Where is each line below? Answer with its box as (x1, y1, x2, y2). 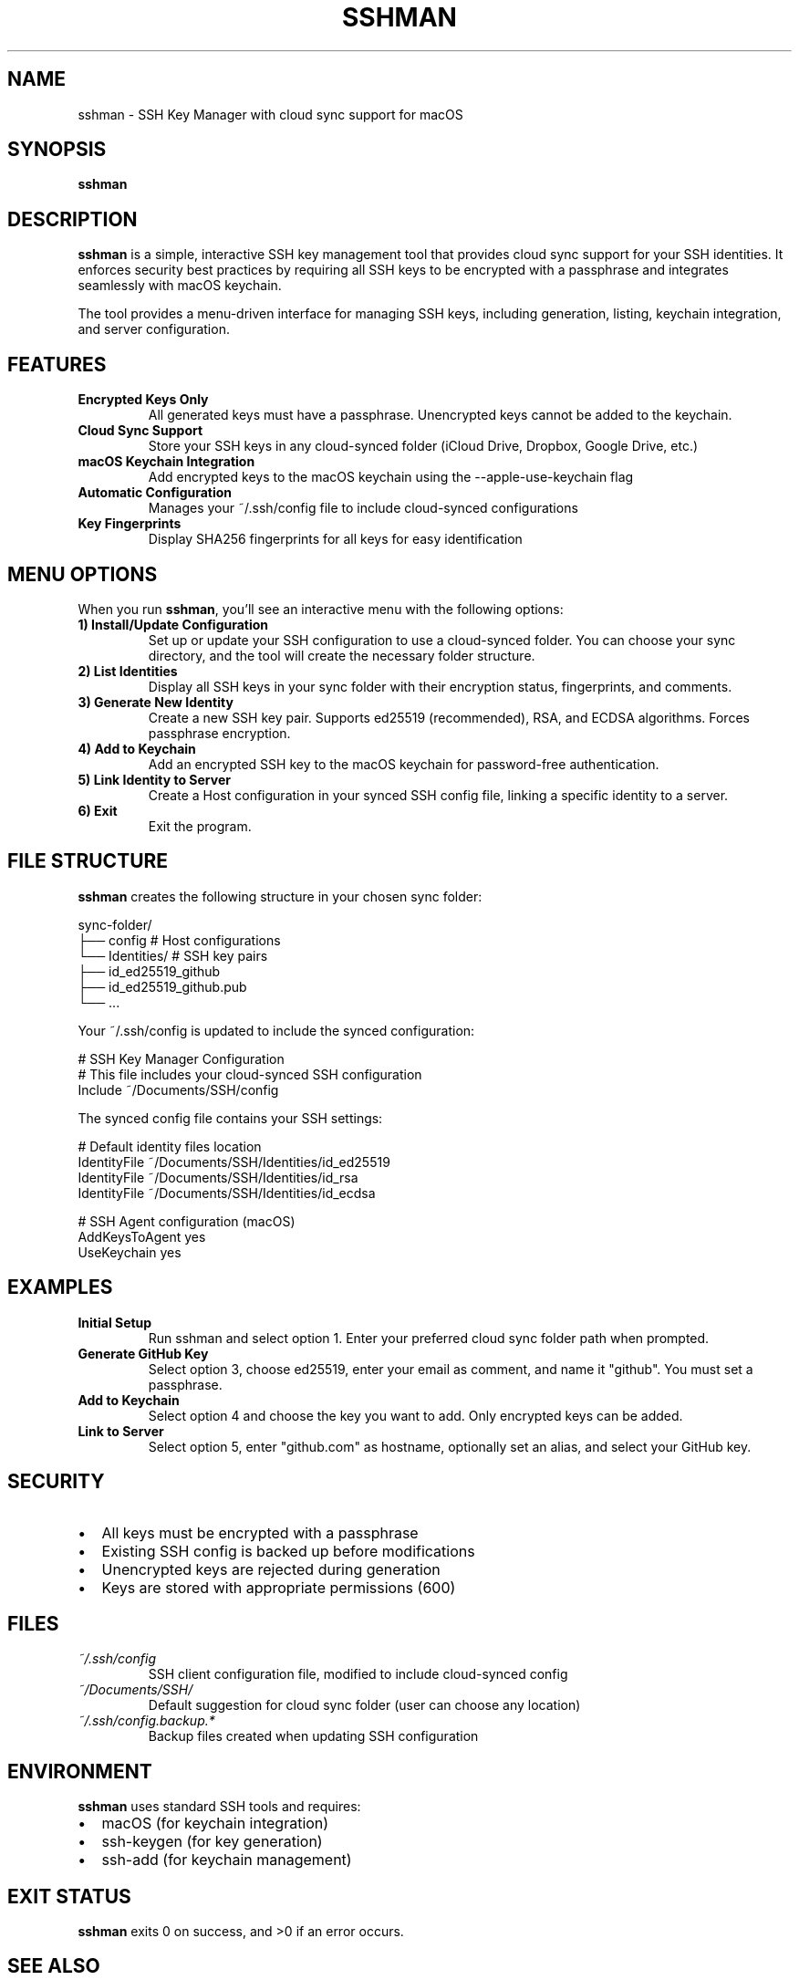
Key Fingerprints (78, 516, 182, 532)
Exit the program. (148, 818, 252, 834)
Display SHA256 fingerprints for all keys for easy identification (148, 531, 523, 547)
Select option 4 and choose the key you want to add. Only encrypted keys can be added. (148, 1407, 683, 1423)
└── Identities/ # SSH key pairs (78, 947, 268, 964)
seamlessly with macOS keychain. (78, 277, 282, 294)
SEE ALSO (7, 1954, 100, 1978)
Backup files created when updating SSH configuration (148, 1728, 479, 1745)
